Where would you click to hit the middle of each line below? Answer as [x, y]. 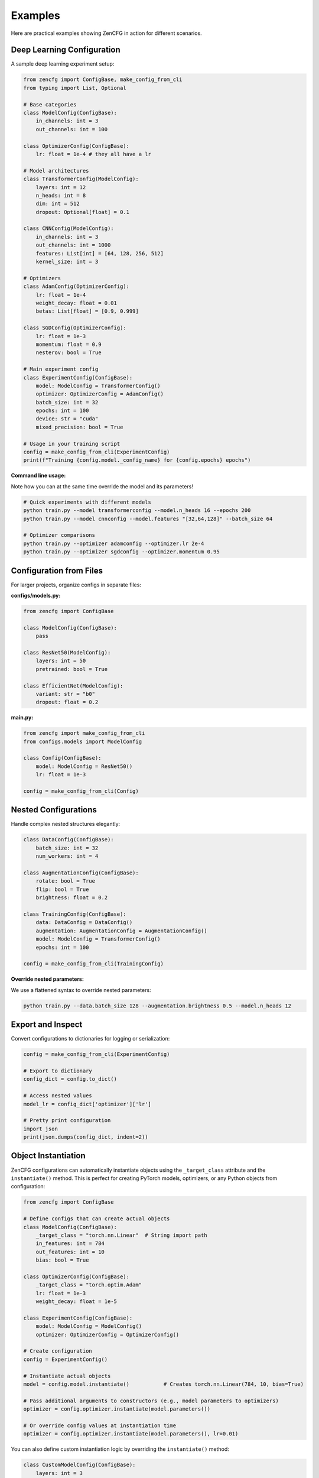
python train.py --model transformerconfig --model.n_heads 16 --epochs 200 [137, 511]
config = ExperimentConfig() [66, 1359]
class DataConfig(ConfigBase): [69, 840]
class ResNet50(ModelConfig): [67, 652]
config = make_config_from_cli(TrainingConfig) [93, 964]
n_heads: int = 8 [61, 195]
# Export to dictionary [58, 1071]
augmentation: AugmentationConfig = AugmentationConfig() [121, 931]
